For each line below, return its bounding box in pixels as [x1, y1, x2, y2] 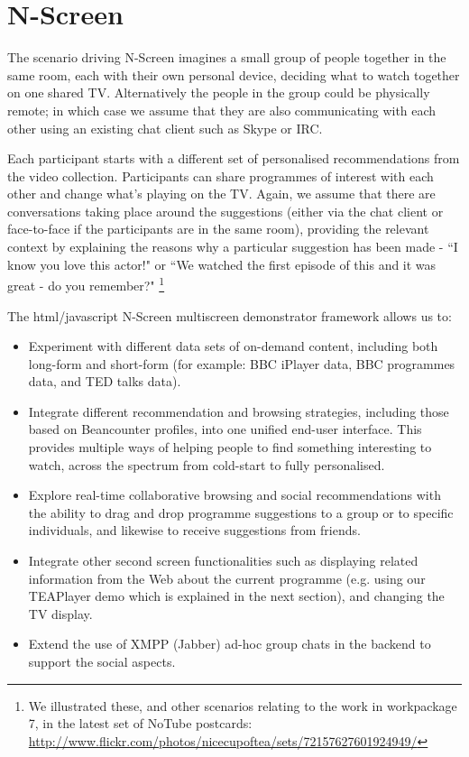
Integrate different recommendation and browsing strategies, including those [28, 402, 449, 420]
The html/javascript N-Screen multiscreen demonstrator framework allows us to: [7, 306, 452, 325]
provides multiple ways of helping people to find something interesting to [28, 438, 432, 457]
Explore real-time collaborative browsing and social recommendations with [28, 485, 441, 504]
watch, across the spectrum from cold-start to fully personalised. [28, 455, 385, 474]
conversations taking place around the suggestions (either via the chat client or [7, 201, 444, 220]
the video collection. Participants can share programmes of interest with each [7, 166, 434, 185]
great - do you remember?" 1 [7, 273, 165, 294]
